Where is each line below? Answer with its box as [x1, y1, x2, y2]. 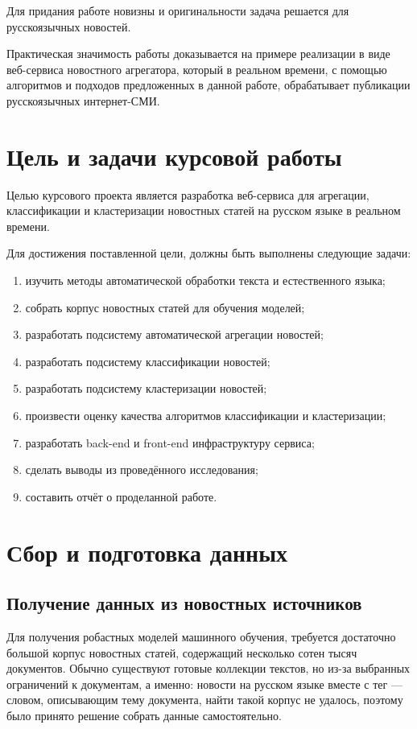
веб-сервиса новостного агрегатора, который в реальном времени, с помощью [6, 60, 387, 77]
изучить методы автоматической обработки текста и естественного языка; [25, 272, 386, 289]
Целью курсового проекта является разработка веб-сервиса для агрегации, [6, 186, 370, 203]
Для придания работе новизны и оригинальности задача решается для [6, 2, 349, 19]
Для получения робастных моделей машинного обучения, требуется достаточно [6, 628, 396, 645]
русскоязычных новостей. [6, 18, 131, 35]
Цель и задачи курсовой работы [6, 139, 342, 172]
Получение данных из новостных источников [6, 591, 362, 616]
